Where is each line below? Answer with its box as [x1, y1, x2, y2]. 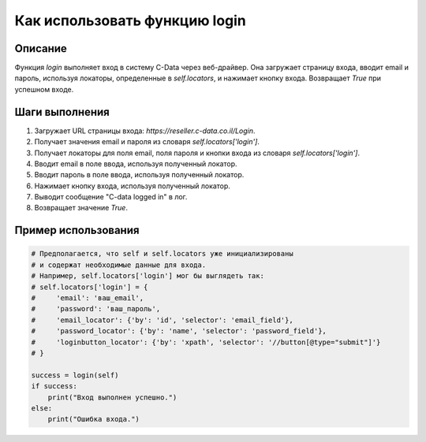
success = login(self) [31, 370, 119, 380]
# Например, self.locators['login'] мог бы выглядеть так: [31, 272, 264, 280]
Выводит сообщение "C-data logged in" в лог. [34, 192, 188, 202]
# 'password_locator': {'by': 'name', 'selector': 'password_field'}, [31, 327, 327, 336]
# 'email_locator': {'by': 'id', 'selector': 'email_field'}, [31, 315, 293, 325]
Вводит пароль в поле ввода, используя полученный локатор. [34, 170, 245, 180]
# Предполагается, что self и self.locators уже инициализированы [31, 249, 293, 258]
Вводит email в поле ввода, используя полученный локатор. [34, 158, 237, 169]
